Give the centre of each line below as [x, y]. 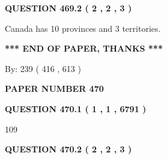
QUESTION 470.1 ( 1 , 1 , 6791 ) [76, 108]
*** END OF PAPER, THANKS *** [84, 48]
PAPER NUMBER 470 [54, 88]
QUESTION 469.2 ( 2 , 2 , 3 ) [68, 8]
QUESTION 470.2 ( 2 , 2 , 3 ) [68, 149]
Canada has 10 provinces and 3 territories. [83, 28]
